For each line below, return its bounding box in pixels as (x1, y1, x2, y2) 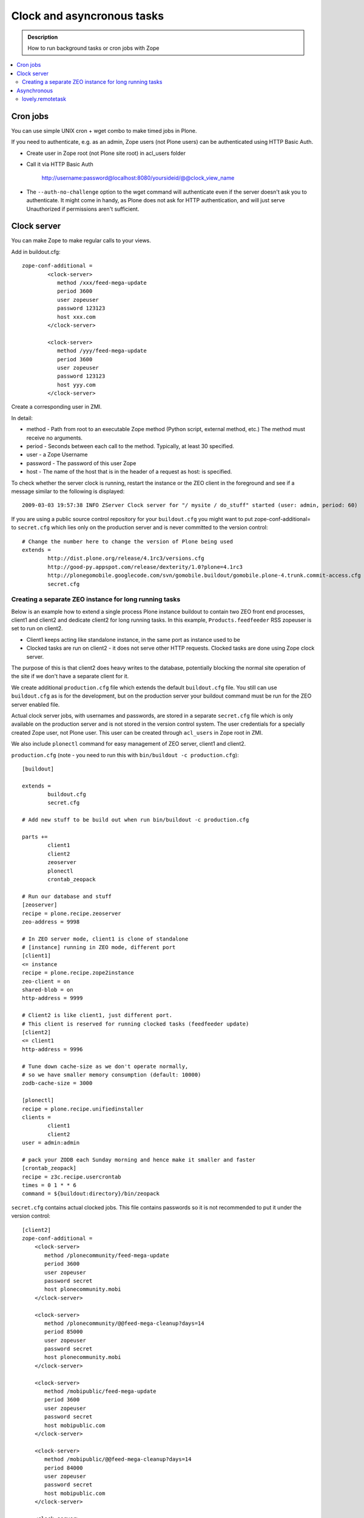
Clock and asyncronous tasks (11, 9, 164, 22)
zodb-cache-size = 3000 (22, 1080, 93, 1087)
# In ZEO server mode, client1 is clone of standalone (22, 935, 189, 942)
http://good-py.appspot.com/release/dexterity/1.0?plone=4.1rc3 (47, 563, 243, 570)
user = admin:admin (22, 1139, 80, 1146)
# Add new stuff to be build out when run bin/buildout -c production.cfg (22, 817, 249, 823)
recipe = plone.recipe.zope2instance (22, 969, 135, 976)
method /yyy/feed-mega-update (56, 347, 147, 355)
